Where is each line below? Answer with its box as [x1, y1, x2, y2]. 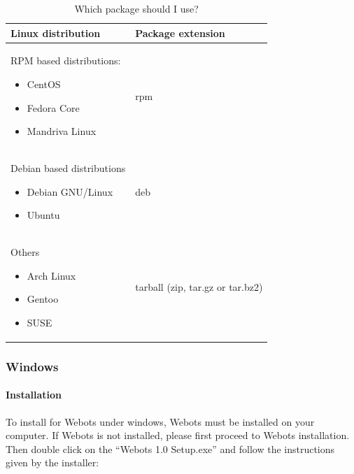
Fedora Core [27, 100, 80, 115]
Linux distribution [10, 25, 101, 40]
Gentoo [27, 292, 59, 306]
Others [10, 245, 40, 259]
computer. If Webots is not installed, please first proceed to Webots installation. [6, 428, 350, 443]
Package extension [135, 25, 225, 40]
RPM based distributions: [10, 53, 121, 68]
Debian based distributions [10, 161, 126, 175]
